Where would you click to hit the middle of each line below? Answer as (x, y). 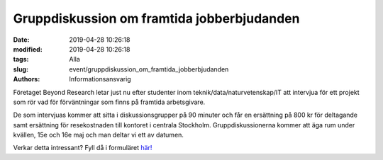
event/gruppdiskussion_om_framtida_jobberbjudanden (149, 69)
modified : (28, 49)
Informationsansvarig (100, 79)
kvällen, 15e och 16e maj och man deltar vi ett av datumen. (99, 135)
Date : (21, 40)
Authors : (27, 79)
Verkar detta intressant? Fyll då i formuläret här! (83, 148)
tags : (21, 59)
